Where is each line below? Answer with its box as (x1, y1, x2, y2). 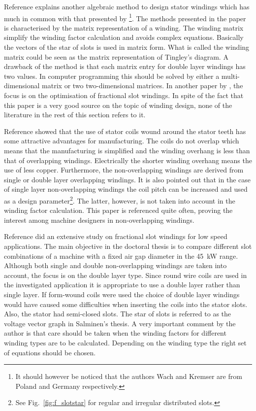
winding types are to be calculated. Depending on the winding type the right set (4, 337, 247, 347)
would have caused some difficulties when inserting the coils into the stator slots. (4, 299, 248, 309)
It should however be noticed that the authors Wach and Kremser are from (15, 371, 242, 381)
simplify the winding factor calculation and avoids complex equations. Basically (4, 32, 244, 42)
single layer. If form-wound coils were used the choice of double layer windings (4, 289, 240, 299)
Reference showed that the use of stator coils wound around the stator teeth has (4, 126, 246, 136)
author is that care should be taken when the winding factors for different (4, 328, 226, 338)
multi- (221, 70, 240, 81)
